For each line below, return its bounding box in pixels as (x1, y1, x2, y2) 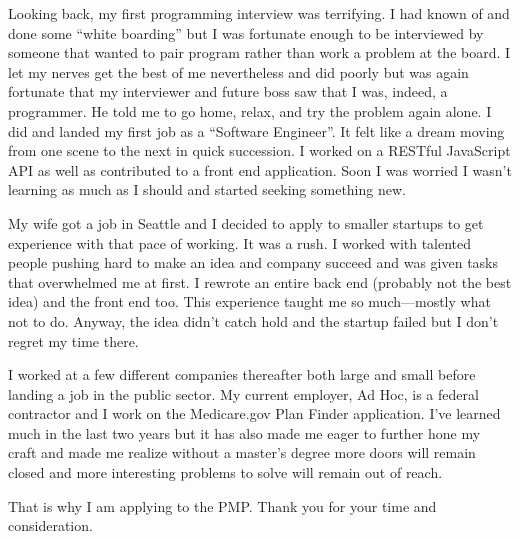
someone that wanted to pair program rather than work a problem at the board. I (8, 42, 511, 63)
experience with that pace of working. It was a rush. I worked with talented (8, 232, 472, 253)
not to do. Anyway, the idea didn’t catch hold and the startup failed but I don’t (8, 310, 499, 331)
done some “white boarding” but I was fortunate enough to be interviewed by (8, 22, 484, 43)
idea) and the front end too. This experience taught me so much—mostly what (8, 291, 491, 312)
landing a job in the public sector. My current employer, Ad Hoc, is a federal (8, 383, 479, 404)
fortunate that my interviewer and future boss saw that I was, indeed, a (8, 81, 448, 102)
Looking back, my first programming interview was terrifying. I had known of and (8, 3, 510, 23)
